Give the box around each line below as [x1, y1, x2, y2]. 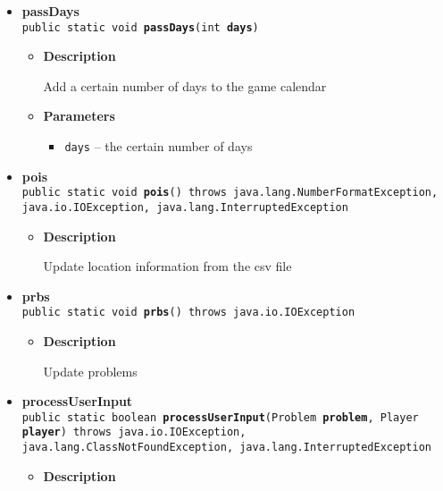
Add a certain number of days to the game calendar [43, 76, 327, 95]
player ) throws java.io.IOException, [21, 426, 247, 439]
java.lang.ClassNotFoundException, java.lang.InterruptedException [21, 441, 431, 454]
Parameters [43, 106, 115, 125]
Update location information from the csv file [43, 257, 292, 275]
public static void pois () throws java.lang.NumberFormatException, [21, 186, 439, 199]
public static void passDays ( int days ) [21, 21, 259, 34]
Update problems [43, 361, 138, 380]
